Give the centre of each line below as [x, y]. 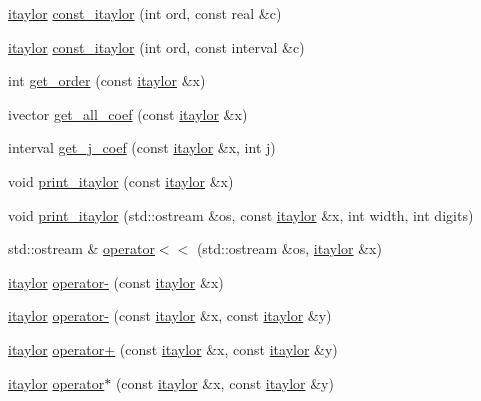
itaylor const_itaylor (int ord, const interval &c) [156, 46]
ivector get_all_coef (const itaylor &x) [128, 113]
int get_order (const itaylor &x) [107, 80]
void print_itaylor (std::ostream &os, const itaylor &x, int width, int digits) [241, 214]
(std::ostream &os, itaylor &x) [289, 248]
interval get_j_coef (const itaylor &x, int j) [142, 147]
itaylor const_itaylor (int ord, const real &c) [145, 13]
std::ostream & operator [81, 248]
